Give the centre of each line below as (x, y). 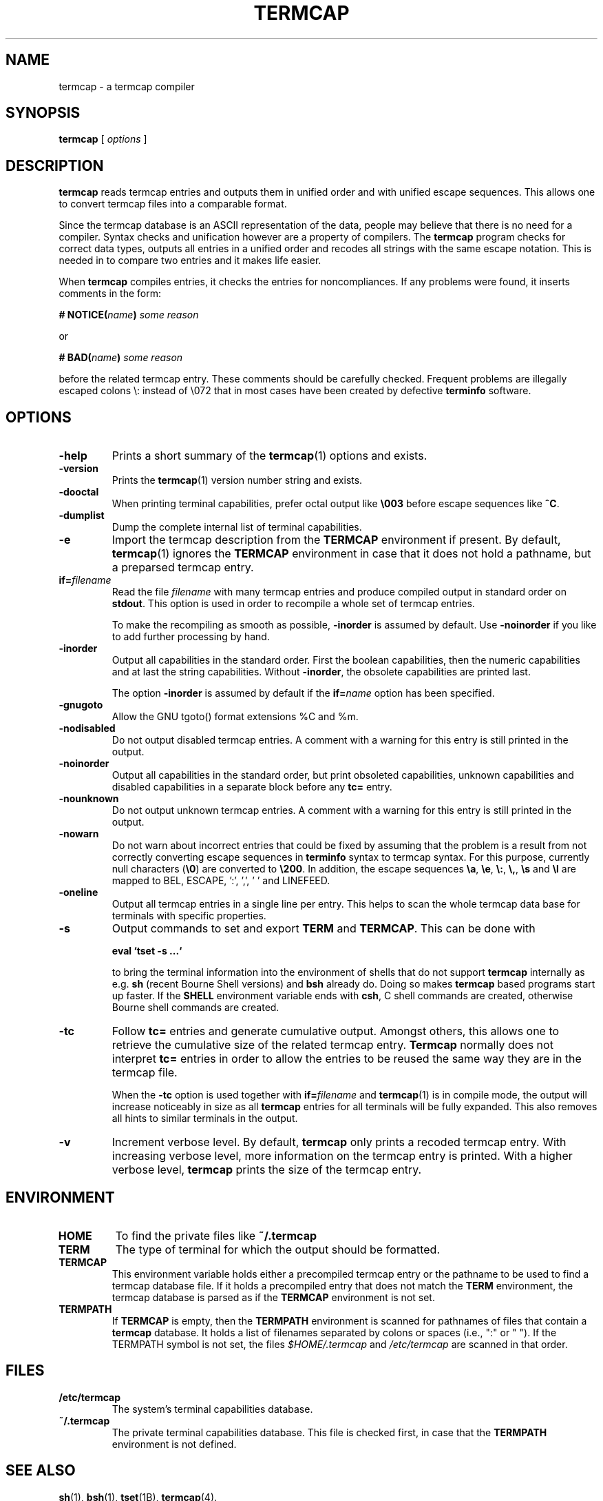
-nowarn (79, 834)
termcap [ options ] (103, 139)
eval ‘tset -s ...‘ (147, 951)
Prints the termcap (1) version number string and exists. (237, 480)
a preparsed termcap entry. (183, 568)
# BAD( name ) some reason (121, 358)
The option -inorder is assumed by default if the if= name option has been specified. (303, 693)
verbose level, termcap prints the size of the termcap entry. (267, 1170)
